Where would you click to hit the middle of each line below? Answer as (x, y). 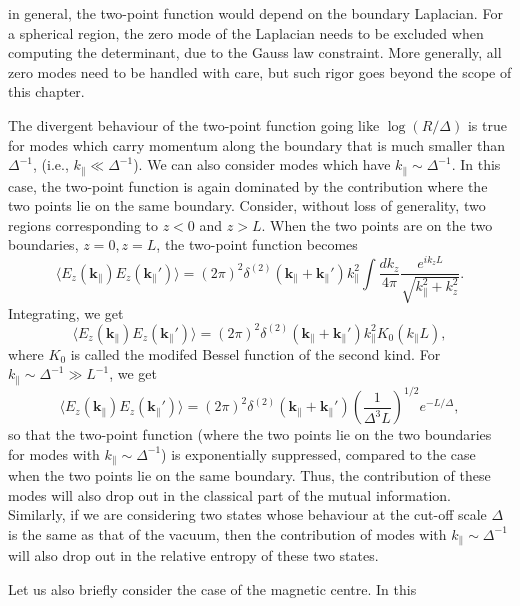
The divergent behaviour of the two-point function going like (194, 124)
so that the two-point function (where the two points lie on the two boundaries (250, 434)
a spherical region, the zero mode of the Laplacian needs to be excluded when (246, 32)
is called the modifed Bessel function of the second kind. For (255, 353)
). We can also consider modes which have (262, 164)
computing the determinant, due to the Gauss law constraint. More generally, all (255, 52)
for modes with (54, 453)
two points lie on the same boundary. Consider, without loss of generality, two (247, 205)
